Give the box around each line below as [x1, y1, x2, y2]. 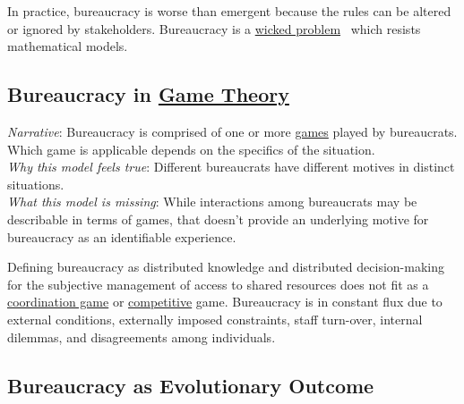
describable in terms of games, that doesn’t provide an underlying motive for [7, 209, 429, 228]
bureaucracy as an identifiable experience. [7, 227, 236, 246]
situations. [7, 174, 64, 193]
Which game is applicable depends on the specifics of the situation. [7, 139, 375, 158]
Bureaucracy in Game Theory [7, 80, 289, 108]
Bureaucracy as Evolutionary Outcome [7, 371, 374, 399]
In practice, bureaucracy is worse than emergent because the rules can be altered [7, 2, 451, 20]
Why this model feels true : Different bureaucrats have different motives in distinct [7, 157, 455, 176]
